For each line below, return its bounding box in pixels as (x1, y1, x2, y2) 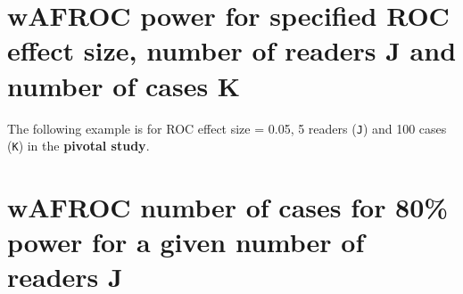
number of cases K (7, 67, 241, 103)
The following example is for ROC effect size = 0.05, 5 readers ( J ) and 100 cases (7, 118, 447, 137)
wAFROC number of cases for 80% (7, 189, 449, 225)
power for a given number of (7, 224, 365, 260)
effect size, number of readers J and (7, 32, 457, 69)
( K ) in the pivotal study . (7, 136, 150, 155)
